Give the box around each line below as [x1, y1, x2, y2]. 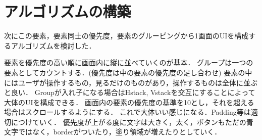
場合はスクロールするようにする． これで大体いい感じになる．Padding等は [4, 107, 251, 117]
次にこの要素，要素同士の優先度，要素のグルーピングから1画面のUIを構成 [4, 30, 249, 41]
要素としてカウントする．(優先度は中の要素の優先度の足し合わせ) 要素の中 [4, 67, 252, 77]
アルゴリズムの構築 [4, 1, 131, 22]
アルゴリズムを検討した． [11, 40, 96, 51]
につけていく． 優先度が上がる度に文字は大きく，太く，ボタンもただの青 [11, 116, 253, 127]
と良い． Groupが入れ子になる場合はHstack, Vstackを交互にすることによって [4, 87, 255, 98]
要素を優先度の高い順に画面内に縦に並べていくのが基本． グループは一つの [4, 57, 253, 68]
